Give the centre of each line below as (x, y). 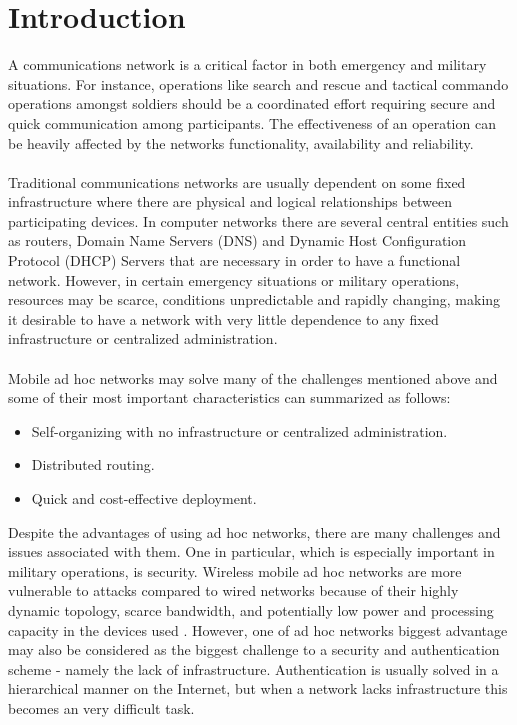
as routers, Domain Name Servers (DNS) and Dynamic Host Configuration (237, 240)
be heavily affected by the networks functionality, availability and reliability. (241, 142)
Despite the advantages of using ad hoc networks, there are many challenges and (254, 531)
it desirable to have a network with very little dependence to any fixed (223, 318)
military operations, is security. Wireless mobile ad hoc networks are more (235, 570)
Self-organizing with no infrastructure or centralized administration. (239, 430)
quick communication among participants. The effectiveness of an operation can (252, 122)
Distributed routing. (93, 464)
